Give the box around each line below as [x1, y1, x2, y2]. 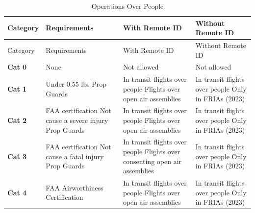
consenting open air [123, 156, 182, 166]
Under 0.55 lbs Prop [46, 79, 106, 89]
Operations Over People [91, 1, 164, 11]
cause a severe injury [46, 115, 108, 125]
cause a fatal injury [46, 151, 104, 161]
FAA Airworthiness [46, 182, 103, 192]
